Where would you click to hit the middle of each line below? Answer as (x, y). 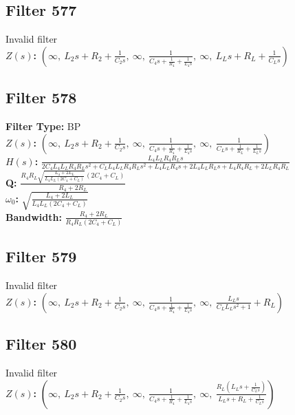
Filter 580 (41, 344)
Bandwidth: (34, 216)
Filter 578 (41, 97)
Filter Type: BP (43, 126)
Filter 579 (41, 256)
